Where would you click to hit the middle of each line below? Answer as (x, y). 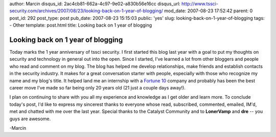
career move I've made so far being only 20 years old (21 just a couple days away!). (98, 88)
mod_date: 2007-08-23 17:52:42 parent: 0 (209, 11)
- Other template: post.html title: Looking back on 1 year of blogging (81, 25)
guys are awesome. (30, 119)
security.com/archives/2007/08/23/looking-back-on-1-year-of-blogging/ (86, 11)
